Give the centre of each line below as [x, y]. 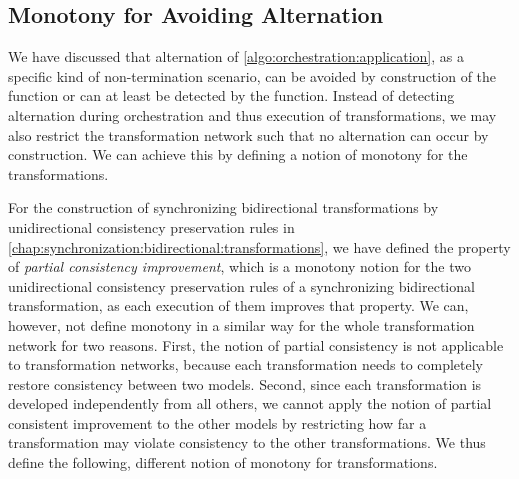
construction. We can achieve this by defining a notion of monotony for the [238, 154]
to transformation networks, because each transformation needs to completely [246, 364]
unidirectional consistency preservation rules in [151, 226]
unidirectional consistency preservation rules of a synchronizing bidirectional [241, 285]
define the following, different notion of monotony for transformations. [223, 462]
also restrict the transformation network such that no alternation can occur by [248, 134]
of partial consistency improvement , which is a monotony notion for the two [239, 266]
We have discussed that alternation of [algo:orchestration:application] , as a [236, 56]
